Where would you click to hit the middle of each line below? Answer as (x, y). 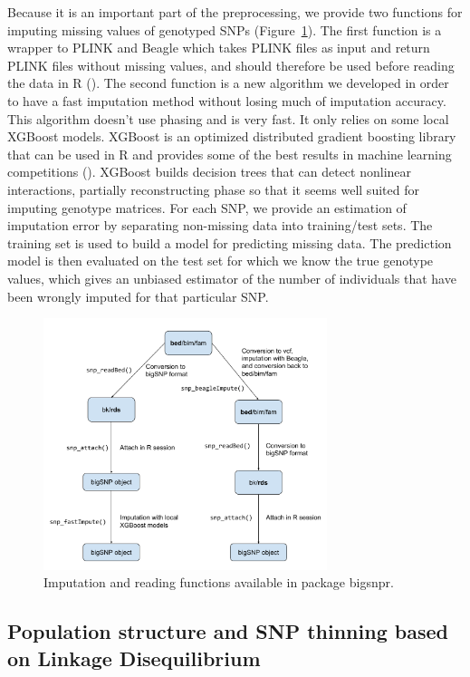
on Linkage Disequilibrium (134, 658)
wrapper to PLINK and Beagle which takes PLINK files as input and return (219, 48)
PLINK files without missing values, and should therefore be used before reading (231, 65)
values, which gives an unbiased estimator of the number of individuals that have (232, 278)
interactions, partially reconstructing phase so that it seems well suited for (213, 189)
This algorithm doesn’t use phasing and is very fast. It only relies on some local (228, 118)
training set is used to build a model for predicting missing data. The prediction (230, 242)
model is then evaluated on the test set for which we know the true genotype (221, 261)
